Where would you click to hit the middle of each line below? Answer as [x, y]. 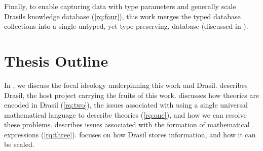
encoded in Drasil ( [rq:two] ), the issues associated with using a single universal [126, 105]
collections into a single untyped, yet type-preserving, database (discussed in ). [126, 26]
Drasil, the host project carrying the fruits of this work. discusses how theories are [132, 95]
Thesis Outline [56, 60]
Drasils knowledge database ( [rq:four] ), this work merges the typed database [122, 16]
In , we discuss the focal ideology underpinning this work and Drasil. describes [126, 85]
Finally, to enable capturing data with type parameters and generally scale [120, 6]
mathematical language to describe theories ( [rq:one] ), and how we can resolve [125, 114]
